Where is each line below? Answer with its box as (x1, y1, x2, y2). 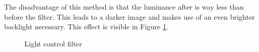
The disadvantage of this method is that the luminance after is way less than (4, 2, 244, 12)
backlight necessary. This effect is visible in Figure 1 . (4, 21, 168, 32)
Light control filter (24, 38, 82, 48)
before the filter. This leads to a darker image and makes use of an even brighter (4, 11, 255, 22)
